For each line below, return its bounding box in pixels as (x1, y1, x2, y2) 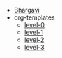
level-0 (24, 21, 45, 29)
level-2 (24, 36, 45, 44)
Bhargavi (13, 6, 40, 14)
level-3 (24, 43, 45, 51)
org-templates (13, 13, 55, 22)
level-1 (24, 28, 44, 36)
